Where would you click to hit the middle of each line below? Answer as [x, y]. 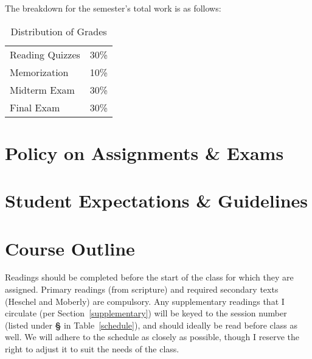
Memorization [39, 72]
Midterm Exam [42, 89]
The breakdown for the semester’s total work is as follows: [113, 8]
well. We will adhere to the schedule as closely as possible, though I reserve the [152, 337]
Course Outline [70, 248]
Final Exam [35, 107]
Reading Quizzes [45, 54]
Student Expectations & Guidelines [157, 200]
